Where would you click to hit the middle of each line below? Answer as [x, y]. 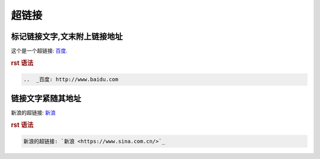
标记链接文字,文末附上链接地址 [67, 36]
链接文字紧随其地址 [46, 98]
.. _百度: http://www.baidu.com [71, 79]
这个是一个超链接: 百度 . [39, 51]
